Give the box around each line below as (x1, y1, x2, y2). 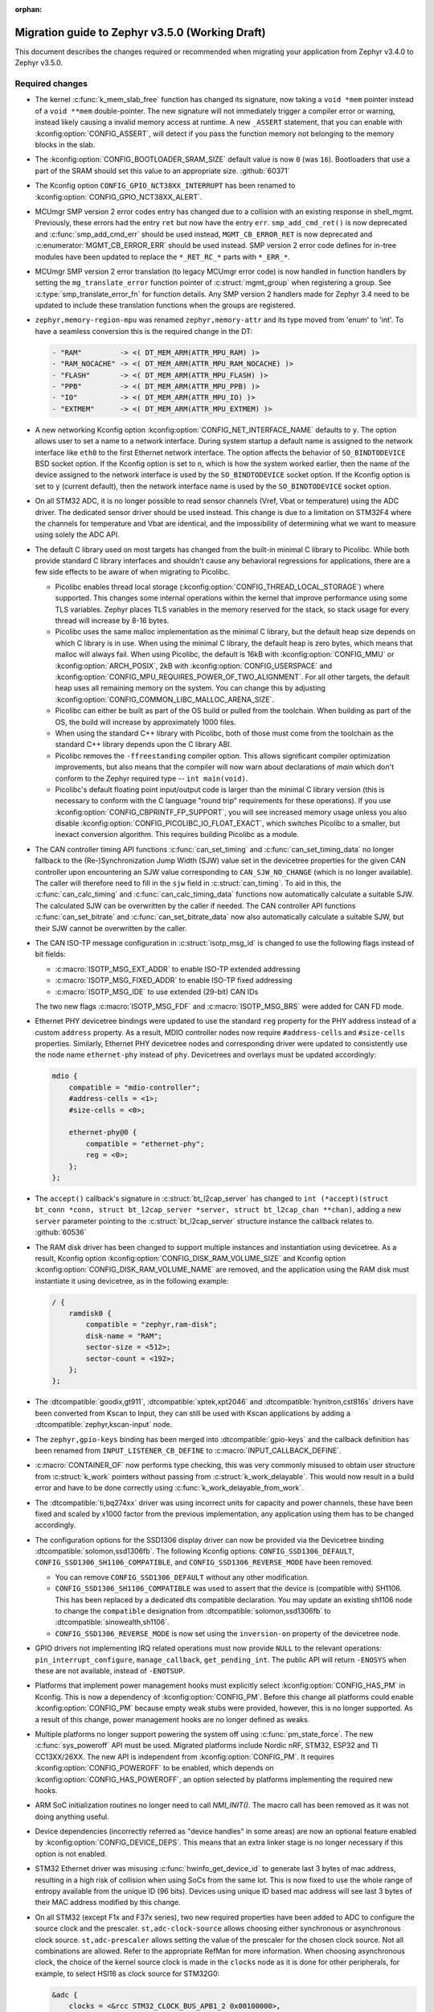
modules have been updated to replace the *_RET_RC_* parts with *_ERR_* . (35, 252, 291, 262)
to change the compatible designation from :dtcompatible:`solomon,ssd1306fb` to (55, 1606, 331, 1616)
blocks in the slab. (35, 140, 96, 149)
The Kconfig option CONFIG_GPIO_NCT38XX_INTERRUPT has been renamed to (35, 181, 296, 191)
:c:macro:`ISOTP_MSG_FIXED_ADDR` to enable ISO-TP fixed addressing (55, 975, 293, 985)
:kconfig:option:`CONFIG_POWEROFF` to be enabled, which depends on (35, 1763, 274, 1773)
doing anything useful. (35, 1812, 109, 1821)
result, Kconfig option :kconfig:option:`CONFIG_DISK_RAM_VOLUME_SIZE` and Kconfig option (35, 1253, 346, 1263)
